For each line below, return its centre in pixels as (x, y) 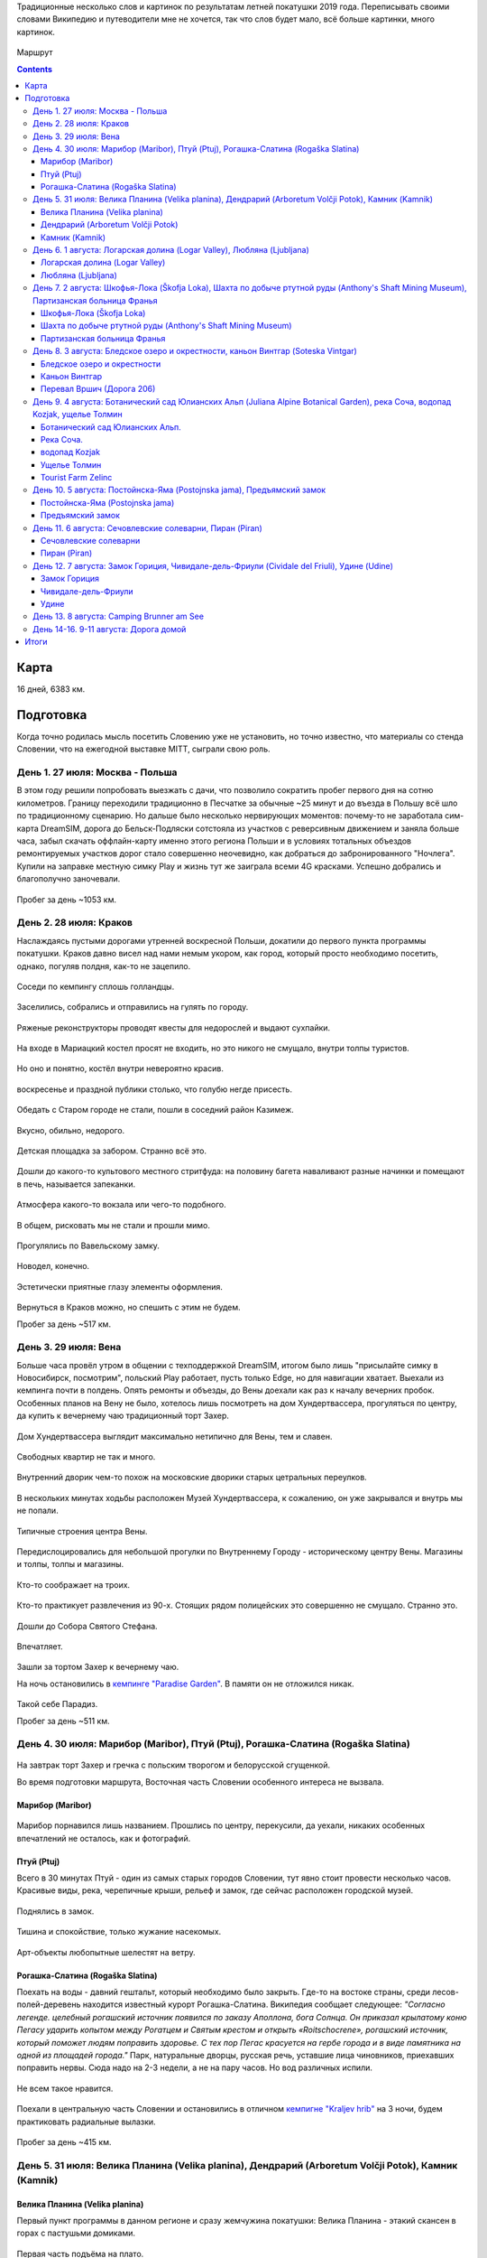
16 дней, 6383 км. (51, 689)
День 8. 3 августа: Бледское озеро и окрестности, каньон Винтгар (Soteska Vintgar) (195, 351)
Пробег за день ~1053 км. (67, 900)
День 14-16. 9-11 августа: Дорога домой (110, 629)
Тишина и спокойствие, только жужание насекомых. (119, 1932)
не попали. (37, 1511)
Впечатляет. (40, 1646)
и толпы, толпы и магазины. (70, 1564)
